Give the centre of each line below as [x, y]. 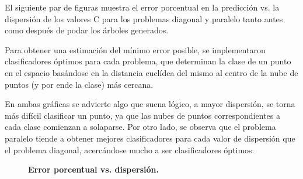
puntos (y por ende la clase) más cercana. [79, 84]
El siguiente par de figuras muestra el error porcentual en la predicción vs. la [142, 7]
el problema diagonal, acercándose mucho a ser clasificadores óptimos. [130, 149]
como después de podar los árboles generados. [87, 30]
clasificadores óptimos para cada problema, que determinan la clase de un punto [148, 61]
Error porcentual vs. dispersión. [94, 169]
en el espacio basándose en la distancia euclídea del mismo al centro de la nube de [151, 72]
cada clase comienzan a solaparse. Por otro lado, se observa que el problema [140, 127]
